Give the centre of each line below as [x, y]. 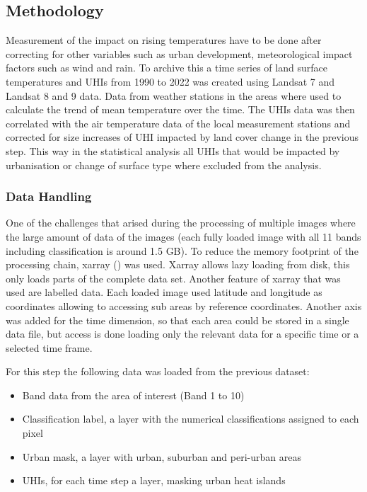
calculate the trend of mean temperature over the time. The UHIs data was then [180, 109]
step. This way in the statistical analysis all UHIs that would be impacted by [173, 150]
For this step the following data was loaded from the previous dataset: [158, 371]
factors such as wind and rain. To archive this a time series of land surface [167, 68]
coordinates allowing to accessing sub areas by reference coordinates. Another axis [184, 305]
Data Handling [49, 196]
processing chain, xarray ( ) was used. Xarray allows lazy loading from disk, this [178, 264]
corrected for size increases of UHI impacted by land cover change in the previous [182, 137]
